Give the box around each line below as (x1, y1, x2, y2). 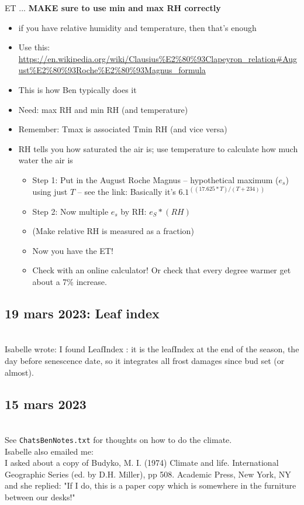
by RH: (120, 205, 147, 217)
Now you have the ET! (32, 244, 113, 256)
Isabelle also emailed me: (5, 445, 94, 457)
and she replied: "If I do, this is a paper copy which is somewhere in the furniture (5, 479, 296, 492)
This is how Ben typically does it (18, 83, 137, 95)
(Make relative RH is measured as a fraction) (32, 225, 194, 237)
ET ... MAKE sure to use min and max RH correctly (5, 2, 221, 13)
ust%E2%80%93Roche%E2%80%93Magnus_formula (18, 64, 206, 76)
